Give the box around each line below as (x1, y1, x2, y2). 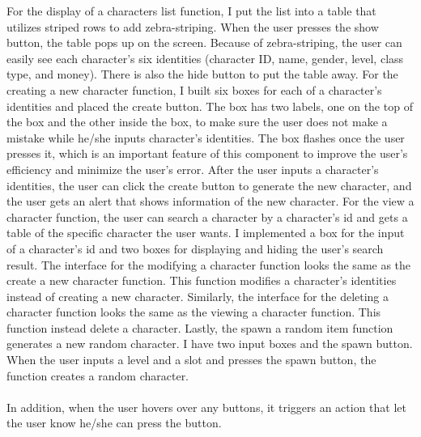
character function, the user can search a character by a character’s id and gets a (6, 208, 408, 225)
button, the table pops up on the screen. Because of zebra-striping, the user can (6, 34, 402, 51)
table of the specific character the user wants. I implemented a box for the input (6, 224, 405, 241)
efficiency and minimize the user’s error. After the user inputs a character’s (6, 160, 379, 177)
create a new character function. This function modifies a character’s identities (6, 272, 397, 289)
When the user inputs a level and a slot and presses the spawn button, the (6, 351, 376, 368)
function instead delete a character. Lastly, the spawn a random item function (6, 319, 393, 336)
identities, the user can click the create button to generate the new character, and (6, 176, 412, 193)
